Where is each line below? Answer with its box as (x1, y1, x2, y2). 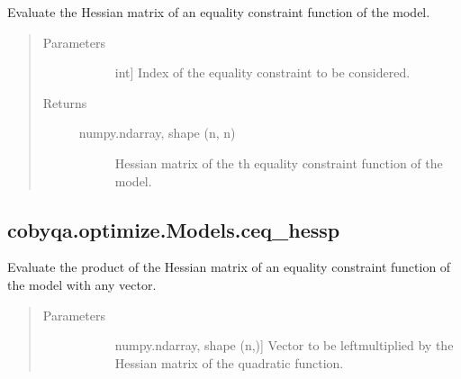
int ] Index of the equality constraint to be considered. (114, 63, 411, 82)
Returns (42, 93, 87, 112)
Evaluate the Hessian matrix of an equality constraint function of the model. (7, 3, 430, 21)
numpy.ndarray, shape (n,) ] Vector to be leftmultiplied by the (114, 336, 454, 355)
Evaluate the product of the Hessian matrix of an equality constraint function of (7, 257, 451, 276)
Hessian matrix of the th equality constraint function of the (114, 153, 443, 172)
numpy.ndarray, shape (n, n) (78, 123, 236, 142)
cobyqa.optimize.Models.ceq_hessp (7, 215, 340, 243)
